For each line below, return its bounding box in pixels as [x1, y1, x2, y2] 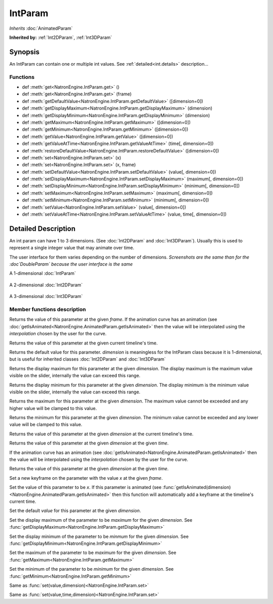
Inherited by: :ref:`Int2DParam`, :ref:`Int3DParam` [9, 34, 112, 40]
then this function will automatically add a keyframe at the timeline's [112, 491, 254, 497]
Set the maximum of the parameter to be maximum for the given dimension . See [9, 549, 176, 556]
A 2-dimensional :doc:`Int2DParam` [9, 282, 83, 288]
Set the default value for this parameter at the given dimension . [9, 508, 141, 514]
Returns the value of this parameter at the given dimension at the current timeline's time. [9, 431, 194, 437]
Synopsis [9, 47, 40, 56]
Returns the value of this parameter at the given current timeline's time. [9, 340, 158, 346]
